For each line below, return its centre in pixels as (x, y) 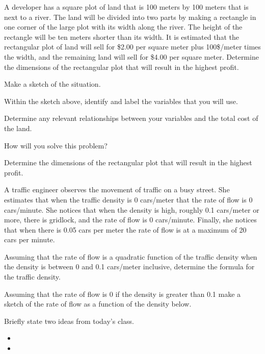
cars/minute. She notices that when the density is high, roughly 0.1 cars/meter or (132, 209)
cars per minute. (30, 239)
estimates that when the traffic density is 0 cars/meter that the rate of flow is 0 (128, 199)
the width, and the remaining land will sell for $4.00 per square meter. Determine (131, 56)
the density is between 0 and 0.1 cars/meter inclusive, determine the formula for (129, 267)
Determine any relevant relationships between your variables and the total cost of (131, 118)
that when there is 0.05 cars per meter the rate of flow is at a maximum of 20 (125, 229)
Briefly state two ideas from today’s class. (69, 321)
